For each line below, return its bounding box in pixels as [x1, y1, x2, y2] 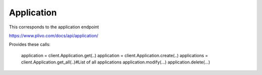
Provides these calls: [9, 41, 51, 48]
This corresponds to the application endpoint [9, 24, 99, 30]
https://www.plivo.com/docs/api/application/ [9, 33, 98, 38]
